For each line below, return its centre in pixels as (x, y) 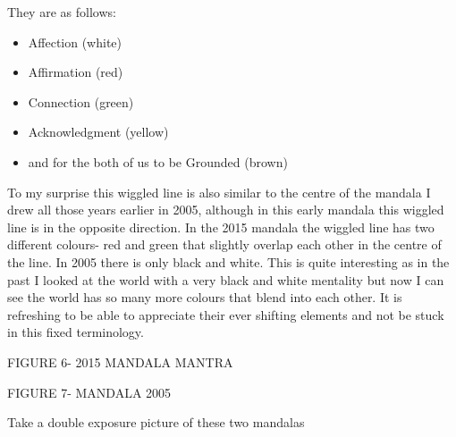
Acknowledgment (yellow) (98, 132)
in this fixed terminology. (76, 332)
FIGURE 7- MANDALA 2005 (89, 392)
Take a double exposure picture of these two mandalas (156, 422)
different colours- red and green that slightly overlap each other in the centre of (224, 244)
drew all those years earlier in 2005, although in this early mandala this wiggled (226, 210)
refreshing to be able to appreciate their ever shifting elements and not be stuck (226, 314)
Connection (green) (81, 101)
